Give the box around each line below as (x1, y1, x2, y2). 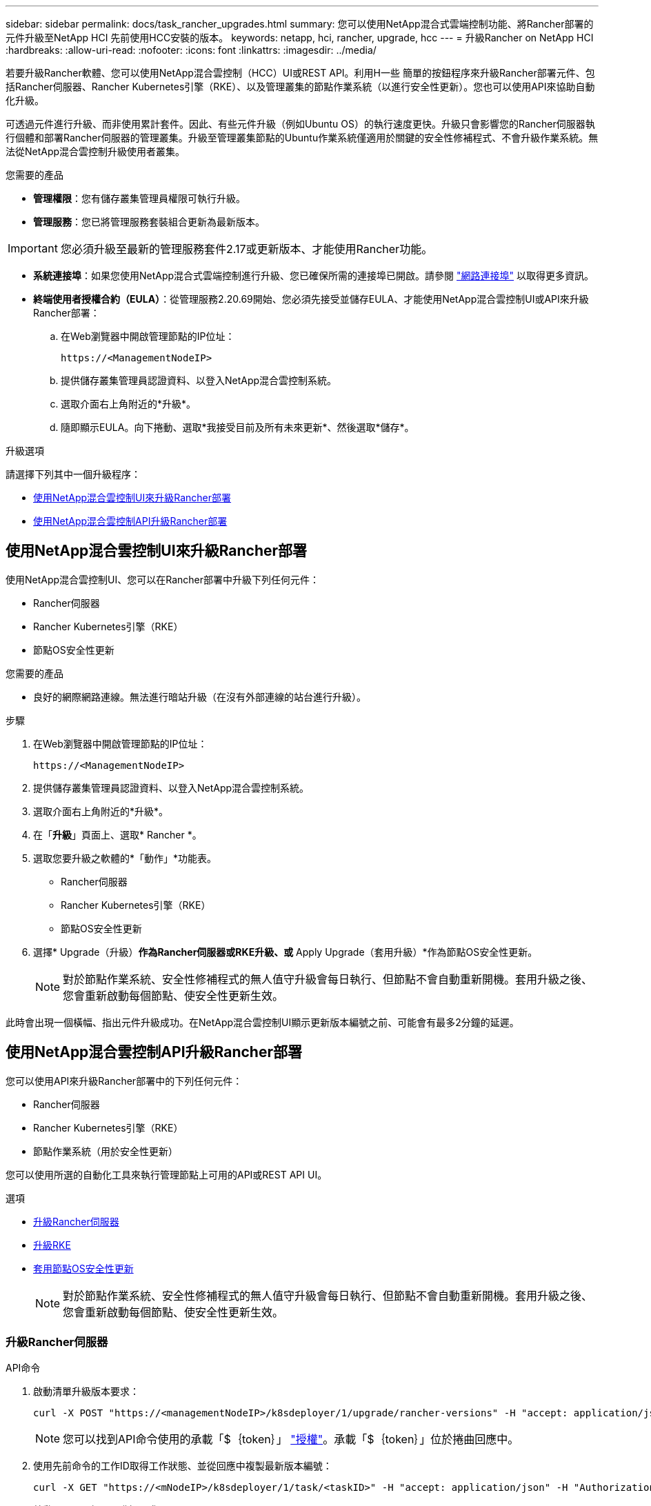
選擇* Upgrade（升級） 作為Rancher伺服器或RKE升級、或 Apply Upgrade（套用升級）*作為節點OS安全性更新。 (33, 945, 538, 958)
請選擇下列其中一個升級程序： (6, 468, 141, 480)
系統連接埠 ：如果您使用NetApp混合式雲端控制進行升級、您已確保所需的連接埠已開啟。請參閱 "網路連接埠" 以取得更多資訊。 (33, 270, 594, 281)
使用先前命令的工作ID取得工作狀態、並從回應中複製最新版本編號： (33, 1460, 332, 1472)
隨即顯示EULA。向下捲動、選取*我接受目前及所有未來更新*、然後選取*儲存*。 (61, 421, 414, 433)
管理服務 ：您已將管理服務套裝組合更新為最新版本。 (33, 216, 265, 228)
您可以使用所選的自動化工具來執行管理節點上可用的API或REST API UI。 (6, 1168, 328, 1181)
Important (8, 241, 58, 255)
